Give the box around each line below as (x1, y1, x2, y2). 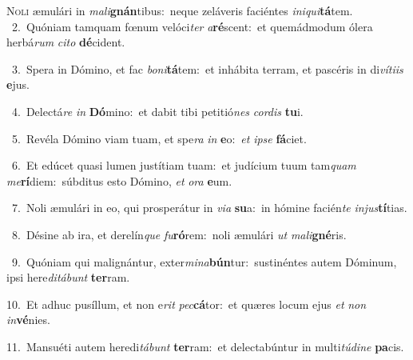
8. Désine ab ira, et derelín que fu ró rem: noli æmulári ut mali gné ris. (11, 226, 347, 242)
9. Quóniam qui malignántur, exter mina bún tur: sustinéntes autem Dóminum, (11, 253, 397, 270)
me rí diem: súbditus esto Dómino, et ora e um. (6, 172, 232, 189)
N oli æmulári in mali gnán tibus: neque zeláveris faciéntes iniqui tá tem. (6, 2, 353, 18)
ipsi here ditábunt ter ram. (6, 269, 130, 286)
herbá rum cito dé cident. (6, 34, 125, 50)
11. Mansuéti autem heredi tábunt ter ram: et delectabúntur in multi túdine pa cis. (6, 338, 404, 354)
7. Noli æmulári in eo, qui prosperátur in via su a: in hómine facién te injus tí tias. (11, 199, 407, 216)
